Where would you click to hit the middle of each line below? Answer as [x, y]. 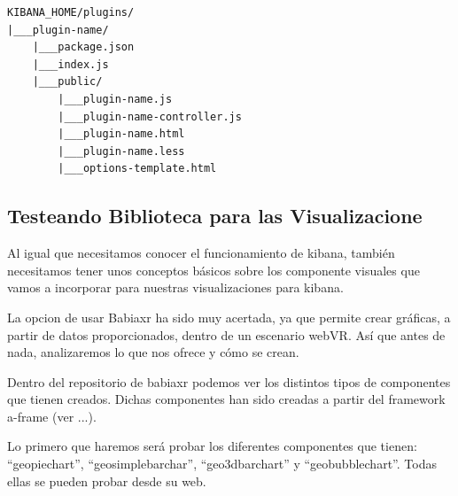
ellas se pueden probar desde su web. [107, 480]
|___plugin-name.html [121, 134]
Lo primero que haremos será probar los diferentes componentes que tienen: [212, 446]
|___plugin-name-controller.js [150, 116]
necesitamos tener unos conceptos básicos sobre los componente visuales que [213, 270]
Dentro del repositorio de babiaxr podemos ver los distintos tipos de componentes [229, 381]
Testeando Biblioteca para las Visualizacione [215, 216]
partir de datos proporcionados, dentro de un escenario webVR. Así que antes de [226, 334]
